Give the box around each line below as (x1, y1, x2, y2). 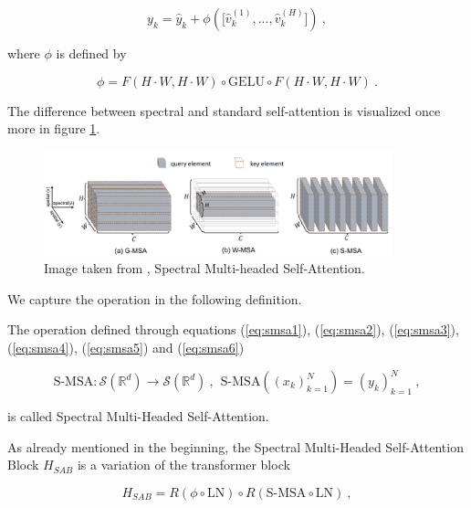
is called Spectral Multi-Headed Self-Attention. (7, 407, 269, 426)
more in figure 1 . (7, 119, 100, 138)
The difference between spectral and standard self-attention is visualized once (7, 101, 441, 120)
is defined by (56, 44, 127, 62)
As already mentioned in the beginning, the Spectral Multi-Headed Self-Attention (7, 437, 464, 456)
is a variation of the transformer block (77, 455, 290, 474)
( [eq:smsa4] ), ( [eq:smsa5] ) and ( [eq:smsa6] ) (7, 337, 245, 356)
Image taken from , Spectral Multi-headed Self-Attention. (44, 259, 365, 278)
